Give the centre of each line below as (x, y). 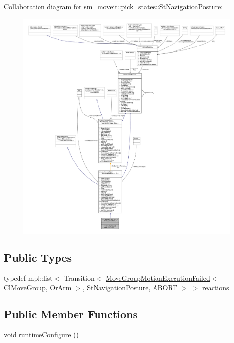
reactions (216, 287)
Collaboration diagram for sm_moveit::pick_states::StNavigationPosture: (114, 6)
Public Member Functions (71, 314)
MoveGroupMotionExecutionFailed (158, 278)
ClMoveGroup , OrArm (38, 287)
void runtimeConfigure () (41, 334)
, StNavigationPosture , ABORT (130, 287)
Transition (79, 278)
